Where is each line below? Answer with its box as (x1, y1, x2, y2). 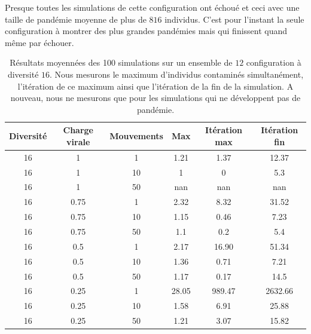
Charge (63, 124, 93, 136)
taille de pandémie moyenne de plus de (5, 13, 147, 25)
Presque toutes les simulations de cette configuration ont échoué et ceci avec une (5, 1, 300, 13)
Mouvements (109, 130, 163, 142)
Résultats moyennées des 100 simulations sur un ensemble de (10, 56, 233, 69)
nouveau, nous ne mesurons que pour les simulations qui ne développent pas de (10, 91, 301, 104)
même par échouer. (5, 36, 74, 48)
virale (66, 135, 90, 148)
